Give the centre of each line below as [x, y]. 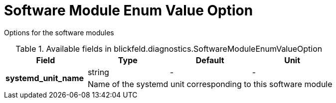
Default [210, 60]
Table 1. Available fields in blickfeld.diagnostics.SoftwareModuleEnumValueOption [169, 49]
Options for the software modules [59, 32]
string [98, 72]
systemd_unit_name [45, 78]
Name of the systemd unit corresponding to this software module [210, 84]
